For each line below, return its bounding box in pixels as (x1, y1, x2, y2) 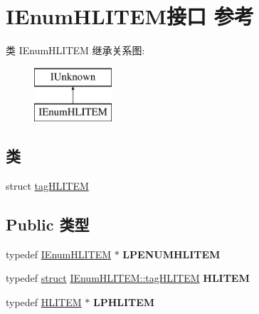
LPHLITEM (92, 295, 155, 310)
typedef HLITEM (6, 295, 82, 310)
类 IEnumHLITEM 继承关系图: (6, 43, 145, 58)
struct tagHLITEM (6, 178, 89, 193)
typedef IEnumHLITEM (6, 246, 112, 261)
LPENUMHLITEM (122, 246, 221, 261)
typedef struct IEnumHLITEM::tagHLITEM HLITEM (6, 270, 250, 285)
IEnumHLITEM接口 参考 (6, 1, 254, 31)
